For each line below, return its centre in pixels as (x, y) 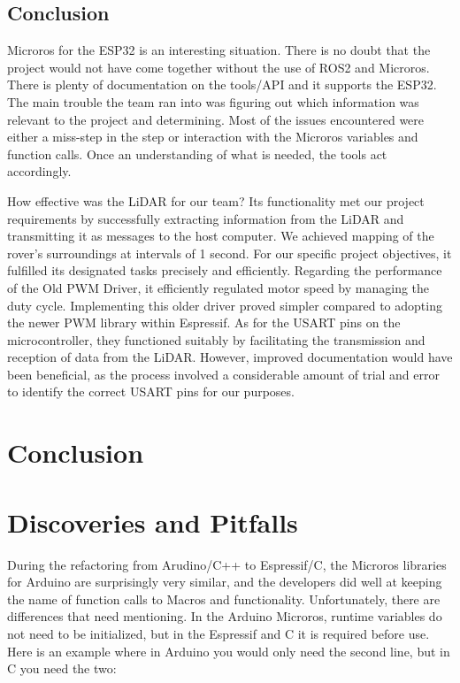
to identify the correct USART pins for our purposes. (151, 391)
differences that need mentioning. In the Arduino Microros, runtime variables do (225, 616)
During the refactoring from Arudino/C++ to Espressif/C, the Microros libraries (227, 564)
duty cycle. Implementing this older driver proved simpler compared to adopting (225, 305)
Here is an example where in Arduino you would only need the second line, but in (229, 651)
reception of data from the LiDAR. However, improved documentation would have (230, 357)
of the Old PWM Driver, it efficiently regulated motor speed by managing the (218, 287)
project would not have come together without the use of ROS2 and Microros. (218, 67)
